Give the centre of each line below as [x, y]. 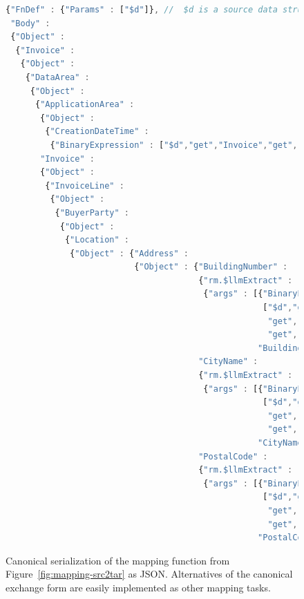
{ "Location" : [97, 240]
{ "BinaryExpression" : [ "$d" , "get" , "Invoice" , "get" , [174, 145]
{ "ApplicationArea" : [85, 105]
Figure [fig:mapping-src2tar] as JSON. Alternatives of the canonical [149, 574]
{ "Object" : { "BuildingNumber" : [211, 267]
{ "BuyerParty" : [92, 212]
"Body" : [30, 23]
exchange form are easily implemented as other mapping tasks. [138, 587]
